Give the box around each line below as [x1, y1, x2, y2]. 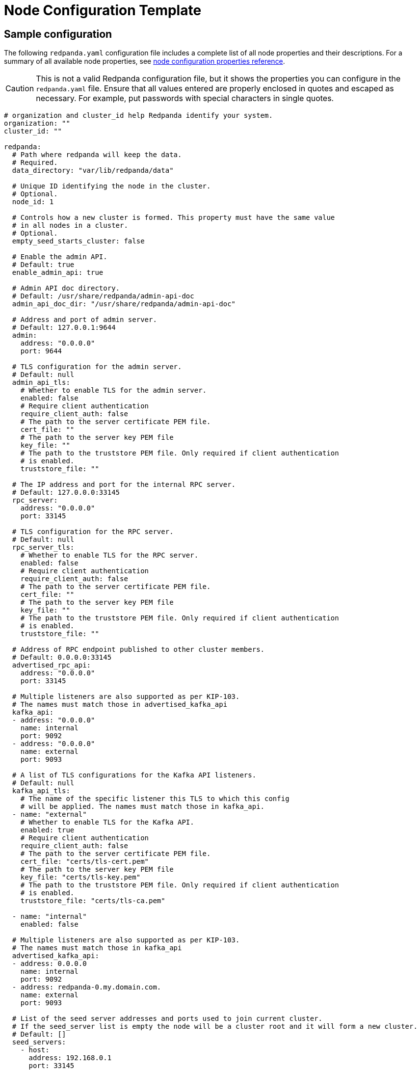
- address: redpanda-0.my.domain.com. [12, 983, 161, 991]
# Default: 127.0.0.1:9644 [12, 323, 116, 332]
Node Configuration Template [4, 2, 202, 19]
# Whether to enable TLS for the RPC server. [20, 551, 199, 560]
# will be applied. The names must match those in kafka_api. [20, 802, 265, 811]
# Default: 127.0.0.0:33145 [12, 488, 120, 497]
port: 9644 [20, 347, 62, 355]
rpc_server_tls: [12, 543, 75, 552]
